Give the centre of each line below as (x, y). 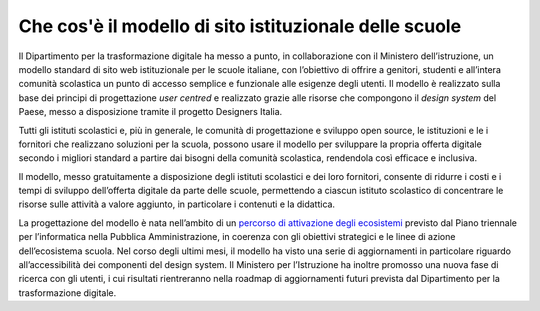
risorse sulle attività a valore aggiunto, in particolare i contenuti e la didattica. (176, 204)
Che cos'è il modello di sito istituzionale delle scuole (240, 26)
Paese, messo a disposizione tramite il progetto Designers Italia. (150, 112)
